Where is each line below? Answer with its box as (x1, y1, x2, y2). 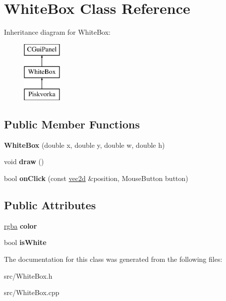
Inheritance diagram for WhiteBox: (4, 27, 111, 37)
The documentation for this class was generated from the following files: (4, 254, 223, 264)
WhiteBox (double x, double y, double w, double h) (4, 139, 165, 150)
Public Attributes (4, 197, 96, 213)
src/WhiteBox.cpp (4, 287, 59, 298)
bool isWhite (4, 237, 47, 247)
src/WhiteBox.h (4, 270, 53, 281)
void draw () (4, 156, 44, 167)
